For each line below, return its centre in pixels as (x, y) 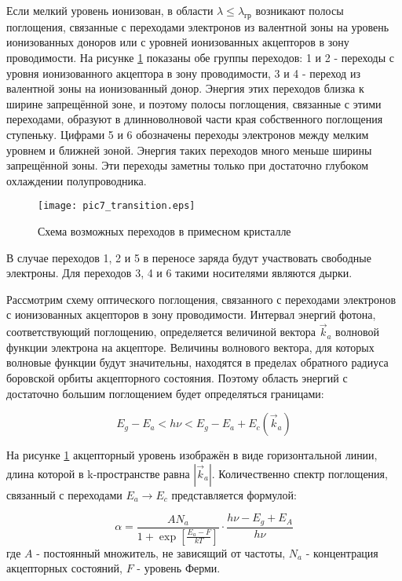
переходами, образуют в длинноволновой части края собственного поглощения (195, 119)
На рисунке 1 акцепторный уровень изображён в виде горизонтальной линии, (192, 455)
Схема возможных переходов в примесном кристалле (164, 230)
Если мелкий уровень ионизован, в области (110, 10)
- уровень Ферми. (179, 568)
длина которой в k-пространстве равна (98, 473)
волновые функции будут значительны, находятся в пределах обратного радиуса (197, 362)
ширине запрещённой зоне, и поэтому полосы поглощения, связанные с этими (194, 103)
